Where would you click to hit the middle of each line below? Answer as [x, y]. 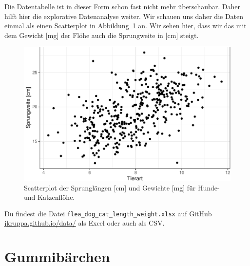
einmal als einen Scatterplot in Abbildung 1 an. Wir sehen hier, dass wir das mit [125, 26]
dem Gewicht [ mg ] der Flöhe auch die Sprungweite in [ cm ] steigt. [102, 35]
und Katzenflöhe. [49, 197]
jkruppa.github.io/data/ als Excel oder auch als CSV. [85, 223]
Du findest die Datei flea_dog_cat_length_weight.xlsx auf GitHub [108, 213]
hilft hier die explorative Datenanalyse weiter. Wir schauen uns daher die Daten [124, 16]
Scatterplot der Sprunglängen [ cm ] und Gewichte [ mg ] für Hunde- [122, 187]
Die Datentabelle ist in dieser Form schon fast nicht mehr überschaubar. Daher [123, 6]
